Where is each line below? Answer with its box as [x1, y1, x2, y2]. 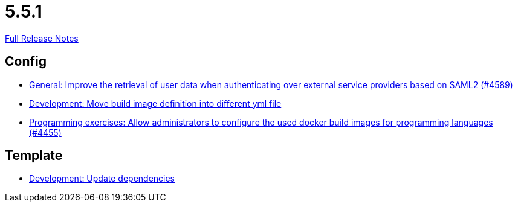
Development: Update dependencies [29, 173, 175, 184]
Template [5, 148, 63, 164]
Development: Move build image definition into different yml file [29, 98, 282, 109]
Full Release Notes [5, 33, 79, 43]
